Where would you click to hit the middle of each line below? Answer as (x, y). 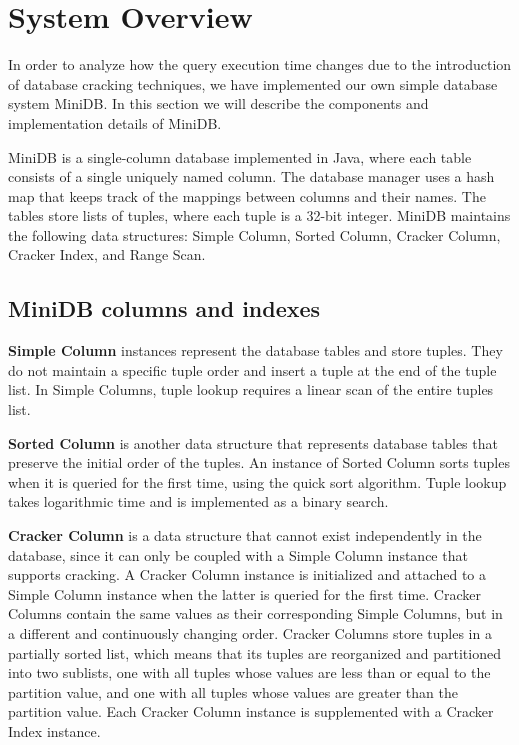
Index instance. (54, 730)
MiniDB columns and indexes (164, 308)
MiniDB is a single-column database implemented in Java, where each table (240, 156)
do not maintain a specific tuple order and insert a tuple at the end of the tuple (252, 369)
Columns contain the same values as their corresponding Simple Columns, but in (255, 613)
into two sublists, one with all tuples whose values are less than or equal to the (249, 672)
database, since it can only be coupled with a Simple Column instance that (238, 554)
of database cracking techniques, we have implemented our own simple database (253, 83)
